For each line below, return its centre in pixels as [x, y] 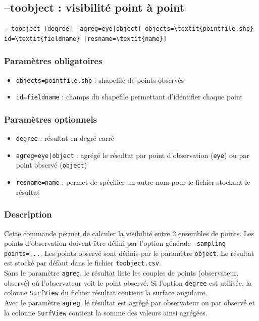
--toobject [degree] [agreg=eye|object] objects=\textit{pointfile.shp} [129, 29]
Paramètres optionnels [51, 119]
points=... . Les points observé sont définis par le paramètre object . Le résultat [129, 253]
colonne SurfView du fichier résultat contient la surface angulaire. [106, 292]
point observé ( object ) [51, 165]
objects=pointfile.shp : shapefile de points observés [100, 79]
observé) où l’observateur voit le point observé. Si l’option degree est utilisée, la [128, 282]
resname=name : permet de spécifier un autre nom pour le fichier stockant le [133, 182]
